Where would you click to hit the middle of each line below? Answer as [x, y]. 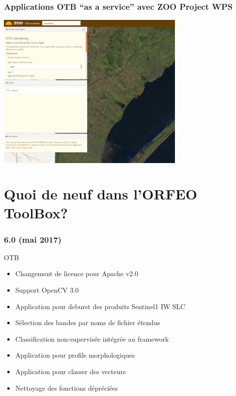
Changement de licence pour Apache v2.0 [77, 273]
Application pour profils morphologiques [75, 355]
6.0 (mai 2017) [33, 239]
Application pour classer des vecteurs [71, 371]
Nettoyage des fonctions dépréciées [67, 388]
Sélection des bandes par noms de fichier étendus [88, 322]
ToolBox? [36, 213]
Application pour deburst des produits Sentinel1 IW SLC [100, 306]
